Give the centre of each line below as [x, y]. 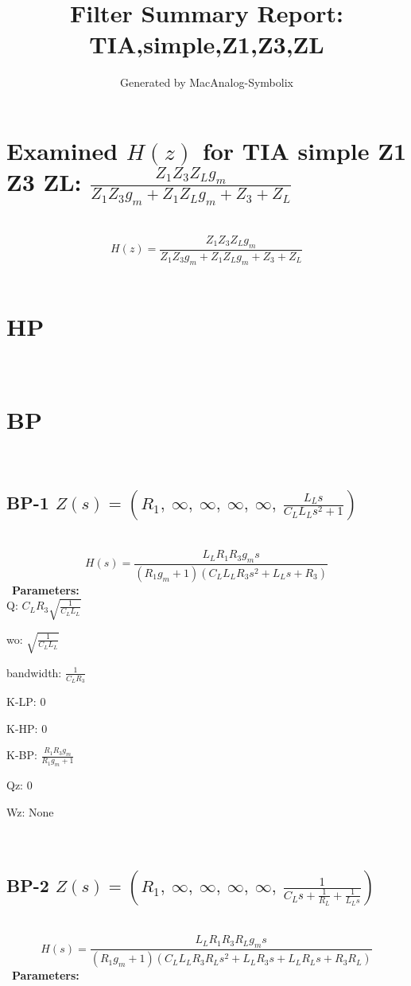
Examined [62, 150]
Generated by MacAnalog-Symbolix [207, 82]
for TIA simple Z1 [304, 150]
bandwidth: [34, 672]
